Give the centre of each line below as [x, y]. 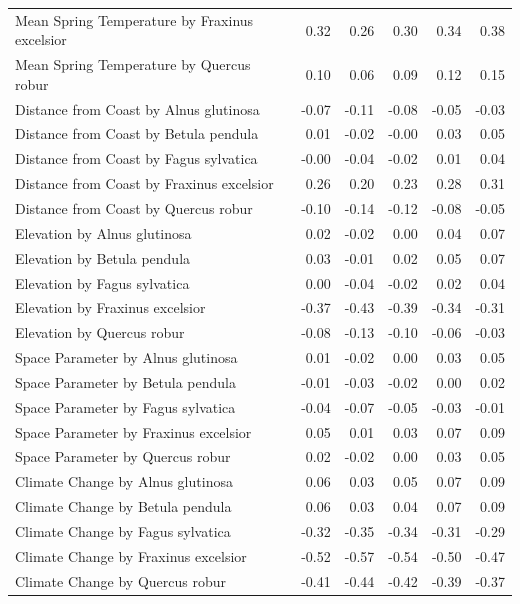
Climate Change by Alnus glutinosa [124, 481]
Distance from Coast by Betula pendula [137, 133]
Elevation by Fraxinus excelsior [110, 307]
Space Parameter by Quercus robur [123, 456]
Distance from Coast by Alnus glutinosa [137, 108]
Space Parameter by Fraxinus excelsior [133, 431]
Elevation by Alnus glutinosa [103, 232]
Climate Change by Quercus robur [120, 580]
